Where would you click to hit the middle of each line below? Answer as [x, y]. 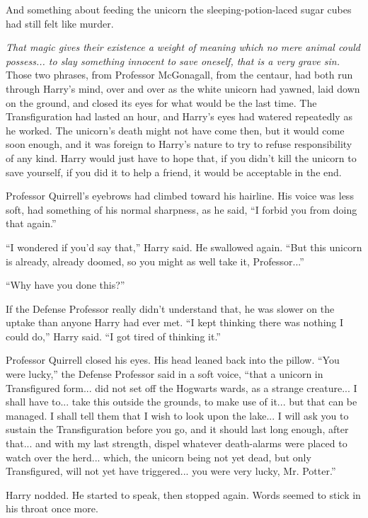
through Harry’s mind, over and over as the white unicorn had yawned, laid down [183, 88]
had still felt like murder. [60, 23]
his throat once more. [52, 508]
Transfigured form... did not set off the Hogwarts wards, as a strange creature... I [182, 387]
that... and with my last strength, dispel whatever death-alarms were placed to [177, 443]
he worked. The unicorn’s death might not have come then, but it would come [175, 130]
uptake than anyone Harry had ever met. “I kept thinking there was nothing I [175, 322]
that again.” [31, 223]
